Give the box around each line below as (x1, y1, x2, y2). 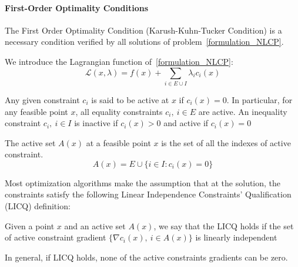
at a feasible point (86, 136, 151, 149)
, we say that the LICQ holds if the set (153, 219, 294, 232)
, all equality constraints (75, 105, 163, 117)
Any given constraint (5, 93, 80, 106)
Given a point (5, 219, 55, 232)
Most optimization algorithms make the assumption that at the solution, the (5, 176, 281, 189)
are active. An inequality (198, 105, 287, 117)
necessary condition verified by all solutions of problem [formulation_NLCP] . (5, 35, 284, 48)
